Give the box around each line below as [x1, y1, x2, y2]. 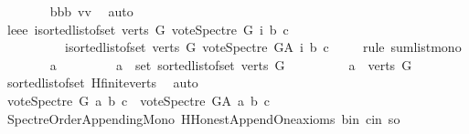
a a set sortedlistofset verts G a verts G [49, 55, 412, 74]
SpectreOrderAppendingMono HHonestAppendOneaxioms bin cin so [6, 108, 400, 128]
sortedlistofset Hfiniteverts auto [6, 73, 198, 92]
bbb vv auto [49, 2, 133, 20]
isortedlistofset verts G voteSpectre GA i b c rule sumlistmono [64, 37, 462, 57]
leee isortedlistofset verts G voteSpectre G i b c [6, 19, 289, 38]
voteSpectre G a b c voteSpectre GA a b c [6, 90, 270, 109]
